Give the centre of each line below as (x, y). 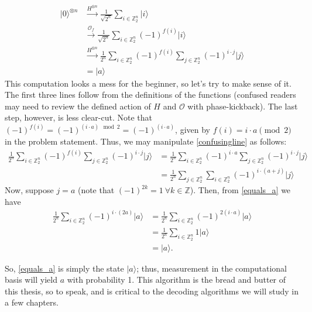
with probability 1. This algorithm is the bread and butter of (176, 280)
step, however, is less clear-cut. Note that (78, 117)
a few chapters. (32, 302)
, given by (193, 130)
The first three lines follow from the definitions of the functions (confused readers (150, 95)
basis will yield (31, 280)
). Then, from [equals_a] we (240, 190)
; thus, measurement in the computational (212, 268)
